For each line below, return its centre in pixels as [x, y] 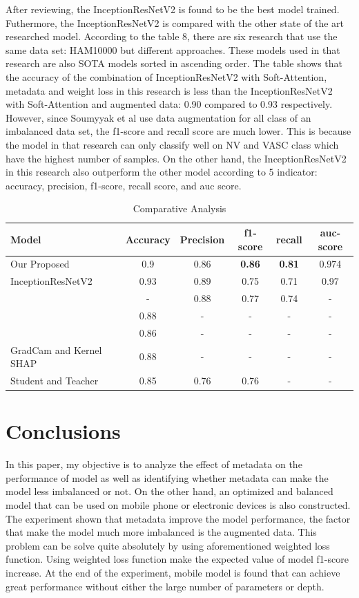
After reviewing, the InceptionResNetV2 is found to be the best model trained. [173, 9]
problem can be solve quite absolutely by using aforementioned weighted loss [168, 545]
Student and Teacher [55, 380]
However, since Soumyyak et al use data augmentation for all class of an [158, 117]
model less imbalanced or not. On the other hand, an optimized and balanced [169, 491]
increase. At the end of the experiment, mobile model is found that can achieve [173, 572]
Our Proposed [40, 264]
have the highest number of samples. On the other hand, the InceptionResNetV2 [176, 158]
